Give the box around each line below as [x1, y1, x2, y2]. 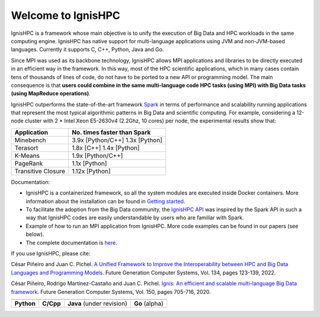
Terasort [14, 144, 39, 152]
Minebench [14, 136, 47, 144]
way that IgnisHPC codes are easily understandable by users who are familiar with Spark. [25, 214, 244, 221]
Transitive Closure [14, 167, 65, 175]
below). [25, 231, 44, 238]
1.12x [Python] [72, 167, 111, 175]
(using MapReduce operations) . [11, 90, 91, 97]
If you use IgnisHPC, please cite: [11, 250, 91, 257]
